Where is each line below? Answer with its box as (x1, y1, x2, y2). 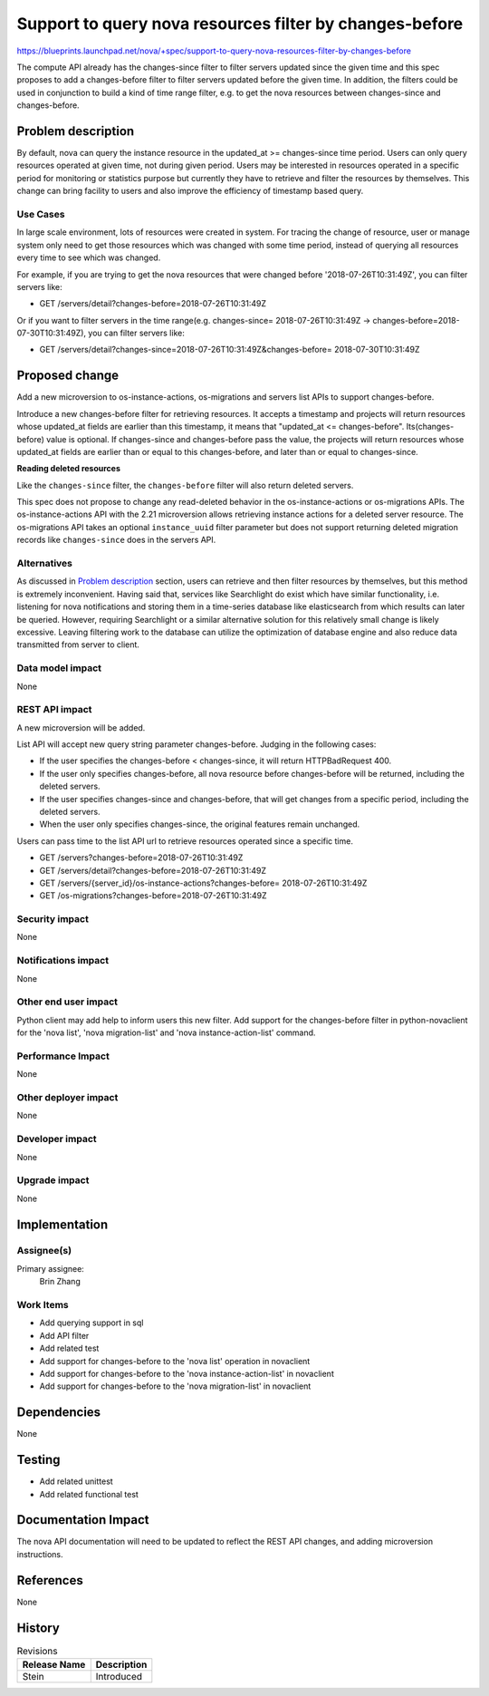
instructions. (16, 1548, 63, 1559)
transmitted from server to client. (16, 639, 140, 650)
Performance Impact (16, 1050, 110, 1062)
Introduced (95, 1671, 143, 1683)
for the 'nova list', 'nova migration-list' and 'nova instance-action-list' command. (16, 1027, 316, 1038)
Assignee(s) (16, 1245, 72, 1257)
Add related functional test (39, 1488, 139, 1499)
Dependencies (16, 1405, 101, 1420)
